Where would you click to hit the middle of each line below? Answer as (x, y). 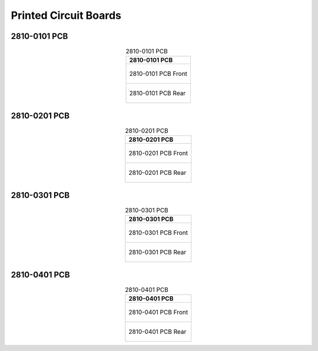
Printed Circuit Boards (66, 15)
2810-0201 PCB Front (158, 153)
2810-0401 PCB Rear (158, 332)
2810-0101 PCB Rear (158, 93)
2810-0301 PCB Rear (158, 252)
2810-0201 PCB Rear (158, 173)
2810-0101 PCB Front (158, 74)
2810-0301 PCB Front (158, 233)
